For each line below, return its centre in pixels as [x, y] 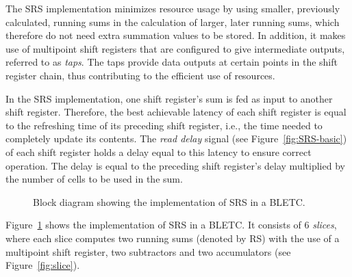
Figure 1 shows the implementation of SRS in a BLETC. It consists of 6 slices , [171, 225]
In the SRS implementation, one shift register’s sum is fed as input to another [169, 98]
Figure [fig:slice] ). [43, 265]
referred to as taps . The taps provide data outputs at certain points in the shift [172, 62]
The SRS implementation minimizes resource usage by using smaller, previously [173, 8]
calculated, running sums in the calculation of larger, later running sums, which [173, 22]
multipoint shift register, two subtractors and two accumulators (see [148, 251]
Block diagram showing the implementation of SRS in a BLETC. [169, 201]
